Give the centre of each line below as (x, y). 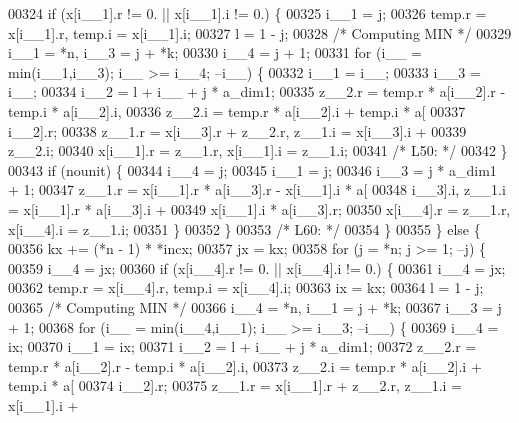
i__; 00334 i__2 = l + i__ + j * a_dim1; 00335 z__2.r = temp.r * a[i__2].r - (257, 91)
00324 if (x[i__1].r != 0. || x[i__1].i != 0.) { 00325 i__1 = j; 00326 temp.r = (247, 13)
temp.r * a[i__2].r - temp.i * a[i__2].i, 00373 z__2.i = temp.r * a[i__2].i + (245, 365)
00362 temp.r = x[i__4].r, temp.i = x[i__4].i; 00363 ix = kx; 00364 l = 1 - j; (246, 287)
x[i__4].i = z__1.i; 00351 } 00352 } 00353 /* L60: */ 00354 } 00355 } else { (244, 228)
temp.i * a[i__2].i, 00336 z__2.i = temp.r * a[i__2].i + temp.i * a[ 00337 (237, 110)
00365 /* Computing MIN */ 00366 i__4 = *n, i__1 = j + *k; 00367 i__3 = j (255, 306)
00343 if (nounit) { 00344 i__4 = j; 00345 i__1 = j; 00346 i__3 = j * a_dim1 (252, 169)
